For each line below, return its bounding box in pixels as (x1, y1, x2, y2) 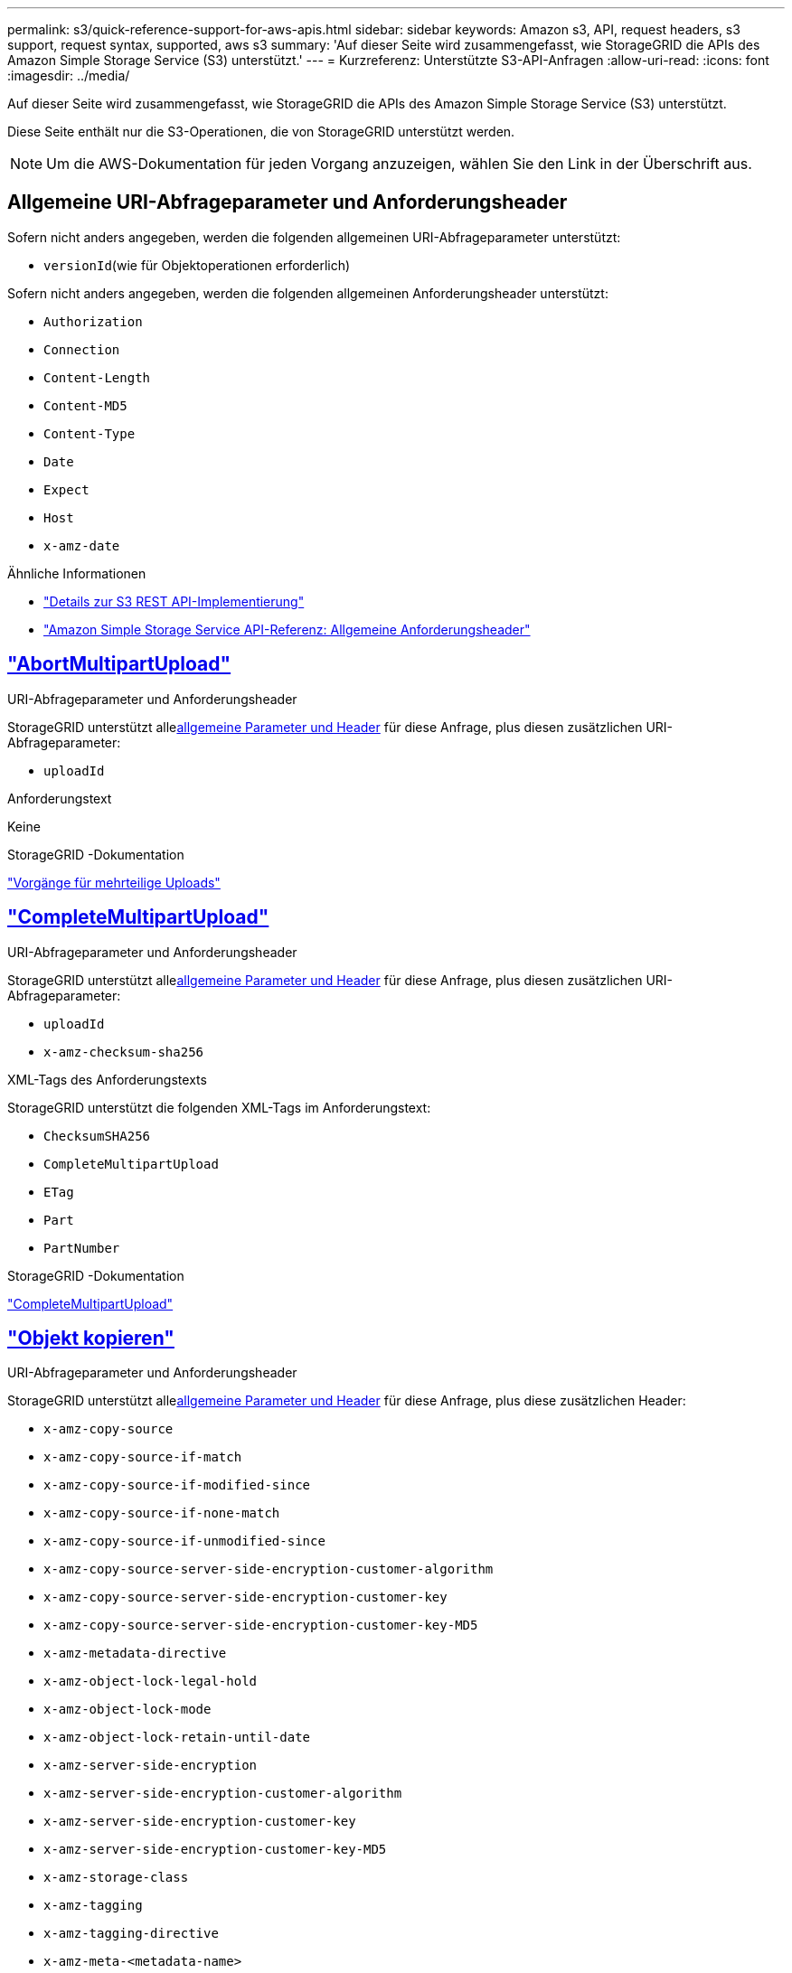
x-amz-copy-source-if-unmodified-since (43, 1534, 325, 1549)
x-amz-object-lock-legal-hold (43, 1674, 258, 1689)
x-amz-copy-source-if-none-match (43, 1506, 280, 1521)
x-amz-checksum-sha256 (43, 1044, 204, 1059)
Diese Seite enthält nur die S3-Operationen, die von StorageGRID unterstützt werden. (7, 124, 515, 139)
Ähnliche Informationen (7, 565, 146, 581)
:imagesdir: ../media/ (7, 68, 130, 83)
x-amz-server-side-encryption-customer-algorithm (43, 1786, 402, 1801)
